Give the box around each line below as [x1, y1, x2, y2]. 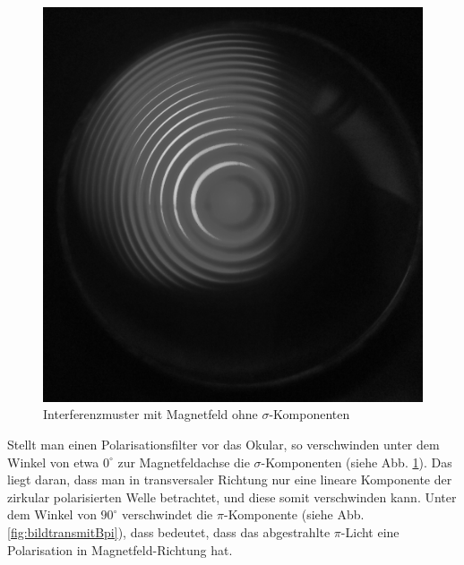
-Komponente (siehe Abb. [223, 505, 365, 524]
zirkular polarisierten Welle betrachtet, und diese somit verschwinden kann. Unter [7, 487, 457, 506]
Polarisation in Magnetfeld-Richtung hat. [7, 540, 233, 559]
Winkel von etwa [7, 452, 99, 471]
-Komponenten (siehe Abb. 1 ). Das [261, 452, 452, 471]
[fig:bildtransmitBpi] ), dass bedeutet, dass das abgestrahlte [7, 522, 331, 541]
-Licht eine [340, 522, 400, 541]
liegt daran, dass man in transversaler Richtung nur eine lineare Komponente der [7, 470, 452, 489]
